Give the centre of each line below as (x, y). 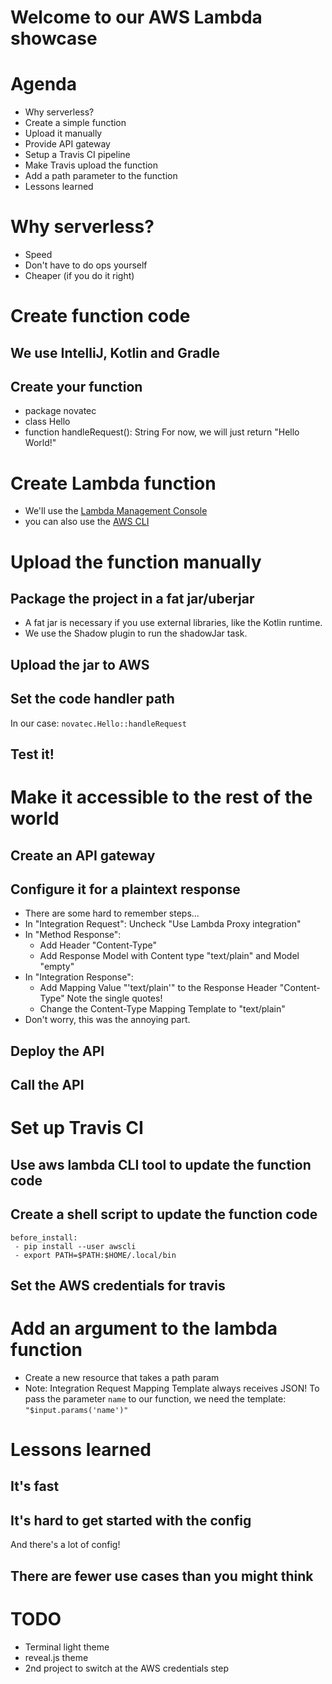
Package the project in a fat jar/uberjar (132, 598)
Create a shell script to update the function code (164, 1214)
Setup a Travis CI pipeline (77, 155)
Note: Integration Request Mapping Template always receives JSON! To (172, 1388)
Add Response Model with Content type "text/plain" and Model (169, 956)
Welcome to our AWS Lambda (136, 17)
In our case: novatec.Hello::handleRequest (98, 723)
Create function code (100, 316)
